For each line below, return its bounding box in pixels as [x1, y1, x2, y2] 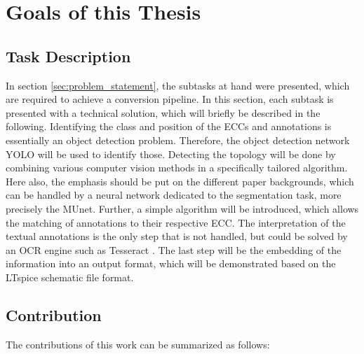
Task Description [6, 45, 131, 66]
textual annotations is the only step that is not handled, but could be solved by [6, 229, 348, 243]
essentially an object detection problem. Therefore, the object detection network [6, 132, 350, 147]
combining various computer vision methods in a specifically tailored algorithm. [6, 160, 348, 175]
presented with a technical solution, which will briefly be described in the [6, 105, 321, 120]
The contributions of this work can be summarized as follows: [6, 337, 270, 351]
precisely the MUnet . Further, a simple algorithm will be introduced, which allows [6, 201, 359, 215]
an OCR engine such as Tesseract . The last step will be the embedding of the [6, 242, 342, 257]
